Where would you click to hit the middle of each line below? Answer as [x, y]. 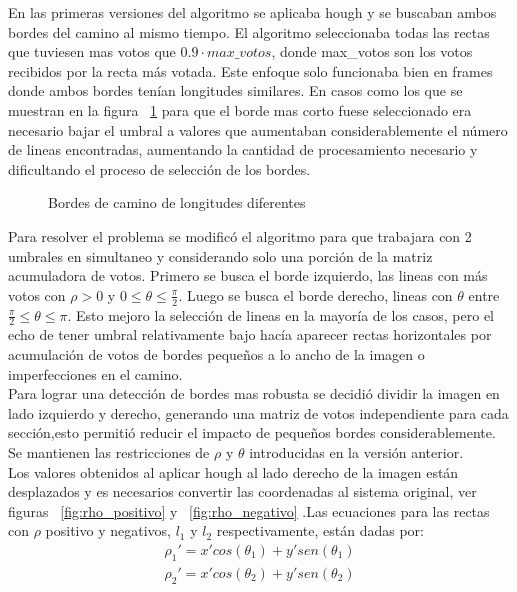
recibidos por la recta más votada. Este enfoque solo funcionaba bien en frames [250, 70]
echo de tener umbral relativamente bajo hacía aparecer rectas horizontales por [250, 334]
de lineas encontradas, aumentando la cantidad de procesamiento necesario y [243, 149]
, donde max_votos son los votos [372, 51]
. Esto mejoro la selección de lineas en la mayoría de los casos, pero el [280, 314]
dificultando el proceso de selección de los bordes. [159, 168]
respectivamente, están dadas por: [320, 530]
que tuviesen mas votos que [92, 51]
